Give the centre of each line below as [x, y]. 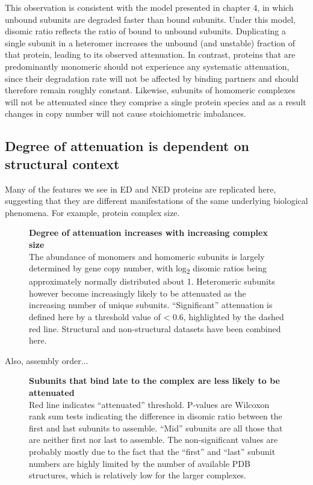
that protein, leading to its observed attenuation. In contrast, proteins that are [150, 54]
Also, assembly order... [47, 360]
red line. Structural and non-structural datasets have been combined [155, 328]
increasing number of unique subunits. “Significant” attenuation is [151, 305]
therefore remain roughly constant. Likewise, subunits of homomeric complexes [150, 90]
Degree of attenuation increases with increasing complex [148, 233]
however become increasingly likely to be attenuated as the [138, 293]
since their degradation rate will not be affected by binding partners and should [152, 78]
